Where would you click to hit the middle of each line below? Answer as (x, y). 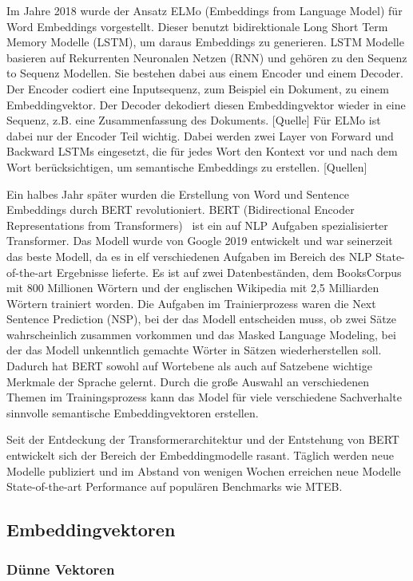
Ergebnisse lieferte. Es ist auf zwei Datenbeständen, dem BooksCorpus (229, 272)
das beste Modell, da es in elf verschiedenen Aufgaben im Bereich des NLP (189, 256)
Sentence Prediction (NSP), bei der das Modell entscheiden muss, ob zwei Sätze (202, 319)
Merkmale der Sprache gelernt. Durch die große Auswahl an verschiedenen (188, 381)
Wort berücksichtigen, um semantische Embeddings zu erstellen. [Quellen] (187, 166)
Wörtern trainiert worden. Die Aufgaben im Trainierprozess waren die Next (191, 303)
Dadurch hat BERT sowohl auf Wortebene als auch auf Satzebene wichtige (189, 366)
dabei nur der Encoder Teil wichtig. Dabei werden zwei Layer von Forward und (200, 135)
